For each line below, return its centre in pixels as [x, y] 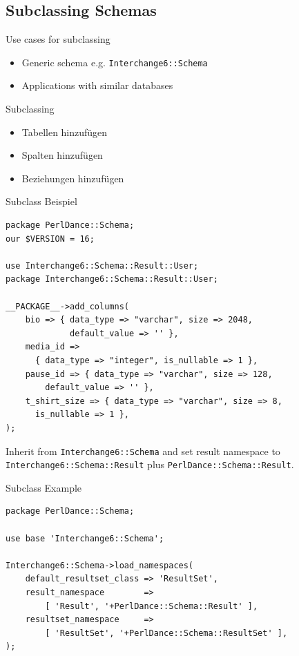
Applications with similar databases [97, 85]
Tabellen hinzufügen [65, 132]
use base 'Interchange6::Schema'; [85, 538]
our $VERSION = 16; [50, 239]
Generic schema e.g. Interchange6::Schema [115, 62]
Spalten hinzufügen [62, 155]
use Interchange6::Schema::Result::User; [102, 266]
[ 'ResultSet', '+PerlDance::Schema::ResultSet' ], [166, 633]
